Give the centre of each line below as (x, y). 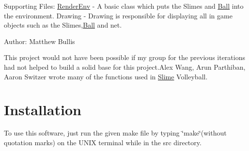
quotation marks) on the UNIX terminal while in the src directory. (103, 142)
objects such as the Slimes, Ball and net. (63, 25)
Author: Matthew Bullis (39, 41)
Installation (43, 110)
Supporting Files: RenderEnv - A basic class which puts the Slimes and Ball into (124, 6)
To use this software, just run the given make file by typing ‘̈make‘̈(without (115, 133)
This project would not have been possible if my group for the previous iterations (124, 57)
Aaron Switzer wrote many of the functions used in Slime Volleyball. (106, 76)
